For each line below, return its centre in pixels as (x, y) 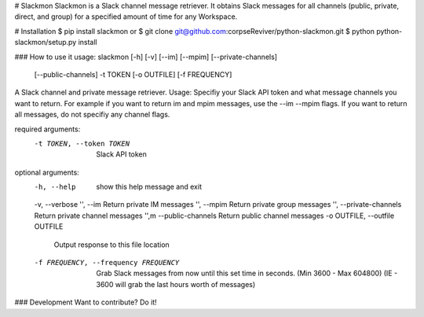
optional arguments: (47, 172)
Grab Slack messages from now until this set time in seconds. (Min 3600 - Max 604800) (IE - (247, 273)
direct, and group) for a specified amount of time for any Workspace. (126, 17)
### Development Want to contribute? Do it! (86, 302)
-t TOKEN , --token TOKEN (82, 143)
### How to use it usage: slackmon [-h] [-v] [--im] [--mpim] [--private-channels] (146, 57)
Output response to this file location (112, 245)
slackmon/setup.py (46, 42)
